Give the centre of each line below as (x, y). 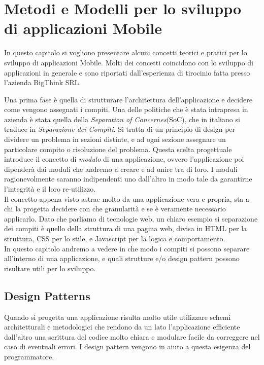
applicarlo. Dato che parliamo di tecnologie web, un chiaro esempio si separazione (131, 218)
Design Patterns (47, 295)
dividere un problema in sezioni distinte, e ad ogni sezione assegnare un (115, 139)
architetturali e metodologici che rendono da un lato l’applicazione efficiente (122, 327)
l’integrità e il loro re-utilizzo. (50, 189)
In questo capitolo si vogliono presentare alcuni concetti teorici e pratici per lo (126, 52)
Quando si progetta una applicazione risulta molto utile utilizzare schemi (118, 317)
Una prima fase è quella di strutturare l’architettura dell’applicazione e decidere (128, 99)
